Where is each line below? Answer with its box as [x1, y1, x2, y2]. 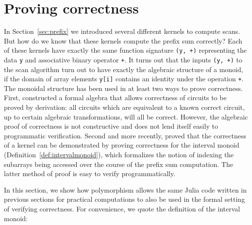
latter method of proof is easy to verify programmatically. [4, 168, 176, 179]
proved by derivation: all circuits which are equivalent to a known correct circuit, [4, 102, 245, 112]
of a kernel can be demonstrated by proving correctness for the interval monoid [4, 140, 239, 150]
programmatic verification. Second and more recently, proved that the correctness [4, 130, 247, 140]
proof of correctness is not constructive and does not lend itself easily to [4, 121, 218, 131]
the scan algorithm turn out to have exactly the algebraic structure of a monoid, [4, 64, 243, 74]
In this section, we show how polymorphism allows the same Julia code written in [4, 184, 247, 195]
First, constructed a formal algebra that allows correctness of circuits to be [4, 92, 227, 103]
